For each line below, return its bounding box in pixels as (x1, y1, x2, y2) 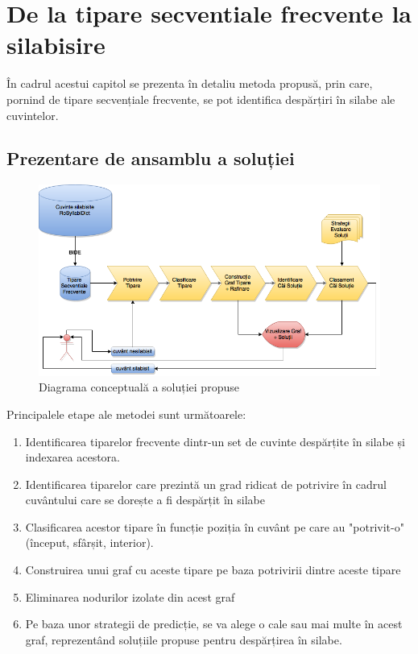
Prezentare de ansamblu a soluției (6, 146, 295, 171)
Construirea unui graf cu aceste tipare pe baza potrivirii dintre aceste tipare (25, 561, 401, 578)
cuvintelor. (6, 106, 59, 123)
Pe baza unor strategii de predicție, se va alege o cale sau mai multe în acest (25, 615, 403, 632)
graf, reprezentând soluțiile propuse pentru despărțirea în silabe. (25, 631, 342, 648)
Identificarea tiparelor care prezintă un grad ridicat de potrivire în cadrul (25, 475, 387, 492)
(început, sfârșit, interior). (25, 534, 154, 551)
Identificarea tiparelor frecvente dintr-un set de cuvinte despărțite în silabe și (25, 433, 405, 449)
